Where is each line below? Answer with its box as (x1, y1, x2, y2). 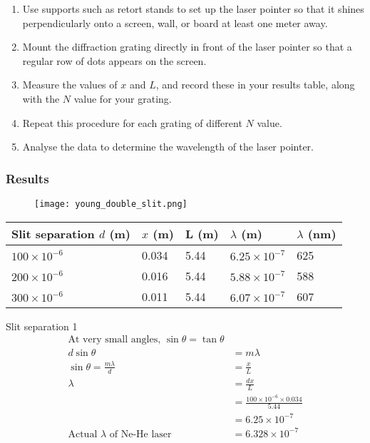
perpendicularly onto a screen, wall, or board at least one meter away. (22, 15, 328, 30)
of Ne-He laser (109, 429, 172, 439)
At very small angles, (68, 335, 161, 345)
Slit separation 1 (6, 318, 78, 333)
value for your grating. (73, 91, 172, 106)
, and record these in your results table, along (155, 77, 355, 92)
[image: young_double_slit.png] (34, 198, 187, 209)
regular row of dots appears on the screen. (22, 53, 207, 68)
